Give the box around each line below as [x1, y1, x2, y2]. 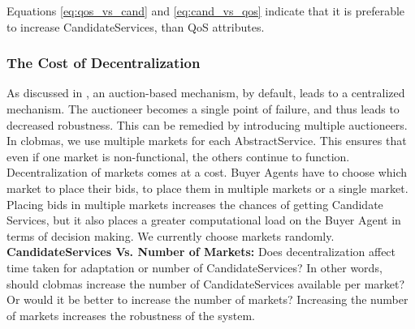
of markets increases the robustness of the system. [6, 306, 255, 323]
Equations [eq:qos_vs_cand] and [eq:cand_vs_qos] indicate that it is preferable [6, 2, 405, 19]
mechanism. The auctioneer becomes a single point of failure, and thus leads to [6, 100, 400, 117]
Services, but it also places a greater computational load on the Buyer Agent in [6, 211, 401, 229]
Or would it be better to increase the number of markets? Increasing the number [6, 291, 409, 308]
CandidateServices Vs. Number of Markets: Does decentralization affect [6, 243, 396, 260]
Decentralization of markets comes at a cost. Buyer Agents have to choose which [6, 164, 408, 181]
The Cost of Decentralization [6, 53, 201, 73]
